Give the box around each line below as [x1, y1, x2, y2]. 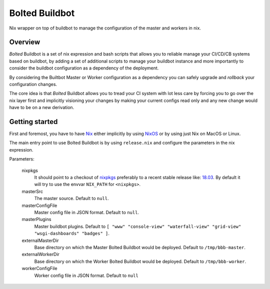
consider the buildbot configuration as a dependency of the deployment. [9, 65, 159, 71]
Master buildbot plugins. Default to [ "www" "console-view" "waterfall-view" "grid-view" [34, 223, 241, 229]
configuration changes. [9, 81, 57, 87]
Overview [9, 38, 40, 46]
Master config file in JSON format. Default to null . [34, 209, 139, 215]
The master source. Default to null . [34, 195, 109, 201]
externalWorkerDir [21, 251, 60, 257]
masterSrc [21, 188, 43, 194]
